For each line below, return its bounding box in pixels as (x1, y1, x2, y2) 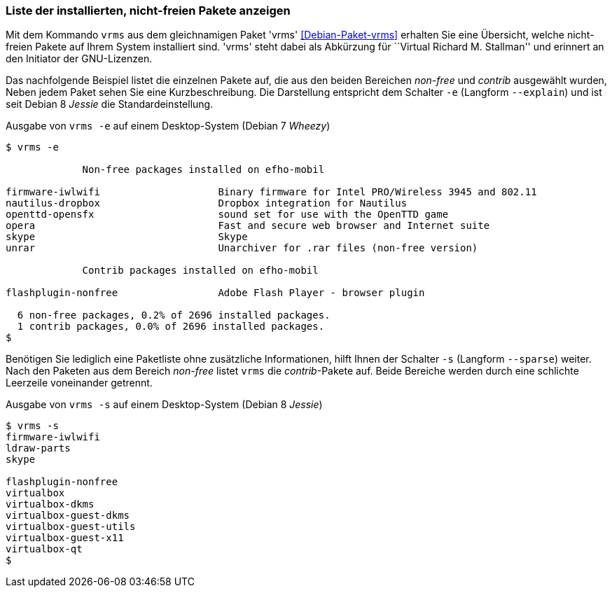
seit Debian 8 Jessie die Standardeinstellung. (6, 98, 214, 111)
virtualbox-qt (6, 543, 83, 555)
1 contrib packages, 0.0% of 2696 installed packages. (17, 321, 325, 333)
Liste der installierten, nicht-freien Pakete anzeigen (6, 4, 291, 18)
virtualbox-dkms (6, 498, 95, 510)
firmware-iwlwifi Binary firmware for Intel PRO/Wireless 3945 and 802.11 (6, 186, 537, 198)
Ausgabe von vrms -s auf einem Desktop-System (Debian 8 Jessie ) (6, 398, 323, 411)
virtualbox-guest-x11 (6, 532, 124, 544)
